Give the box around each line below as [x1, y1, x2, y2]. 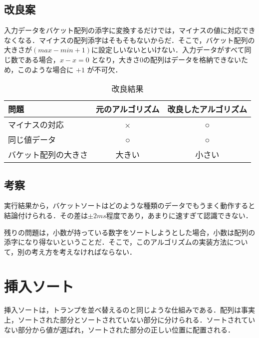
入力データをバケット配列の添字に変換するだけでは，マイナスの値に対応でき [4, 25, 256, 35]
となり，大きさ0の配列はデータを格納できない [91, 54, 241, 64]
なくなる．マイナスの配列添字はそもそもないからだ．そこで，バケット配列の [4, 34, 255, 45]
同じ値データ [8, 134, 56, 146]
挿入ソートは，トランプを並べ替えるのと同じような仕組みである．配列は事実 [4, 305, 256, 315]
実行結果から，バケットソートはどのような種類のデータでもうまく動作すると [4, 200, 256, 211]
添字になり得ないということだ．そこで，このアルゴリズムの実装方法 [4, 237, 227, 247]
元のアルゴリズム [96, 103, 160, 115]
